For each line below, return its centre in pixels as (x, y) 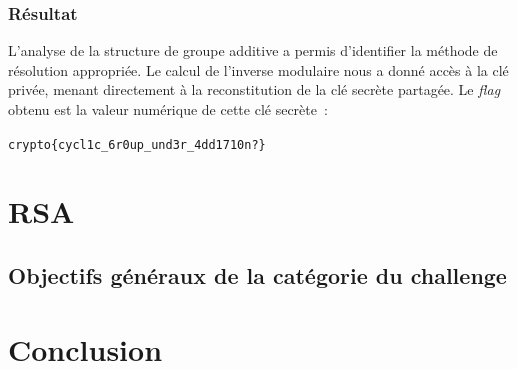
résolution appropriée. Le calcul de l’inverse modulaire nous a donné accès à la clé (258, 69)
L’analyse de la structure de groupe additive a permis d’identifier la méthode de (253, 50)
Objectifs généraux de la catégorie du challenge (257, 275)
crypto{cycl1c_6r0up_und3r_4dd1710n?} (137, 144)
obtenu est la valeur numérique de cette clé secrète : (168, 109)
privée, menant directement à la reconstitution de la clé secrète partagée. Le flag (254, 89)
